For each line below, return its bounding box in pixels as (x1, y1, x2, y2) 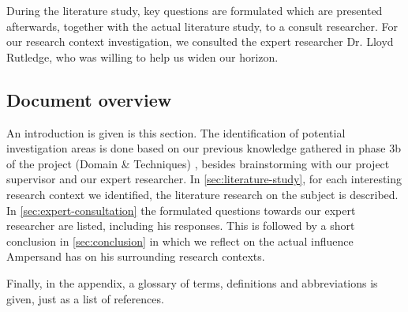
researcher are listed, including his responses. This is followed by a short (6, 217, 355, 234)
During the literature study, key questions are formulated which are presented (6, 2, 383, 18)
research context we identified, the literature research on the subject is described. (6, 186, 399, 202)
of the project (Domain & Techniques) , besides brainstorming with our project (6, 155, 390, 171)
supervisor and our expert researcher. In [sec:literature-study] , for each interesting (6, 171, 402, 187)
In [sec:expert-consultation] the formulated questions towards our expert (6, 201, 356, 218)
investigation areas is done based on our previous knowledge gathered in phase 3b (6, 140, 401, 156)
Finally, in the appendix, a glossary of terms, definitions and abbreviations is (6, 274, 378, 291)
